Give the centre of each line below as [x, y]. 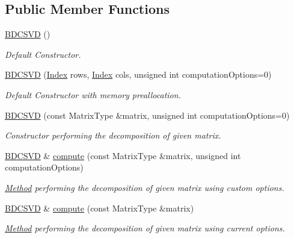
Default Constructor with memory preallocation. [93, 94]
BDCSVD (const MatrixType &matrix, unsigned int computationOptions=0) [147, 115]
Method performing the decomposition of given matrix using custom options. [145, 187]
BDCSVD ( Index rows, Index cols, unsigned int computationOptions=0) [138, 74]
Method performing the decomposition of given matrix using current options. [145, 228]
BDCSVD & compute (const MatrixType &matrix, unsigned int [123, 155]
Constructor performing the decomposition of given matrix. [113, 135]
